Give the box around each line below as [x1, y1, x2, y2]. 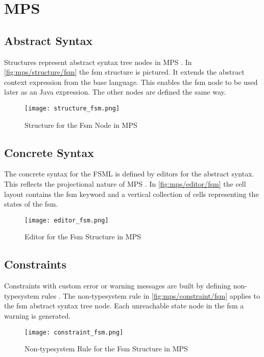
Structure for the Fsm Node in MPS [25, 119, 137, 130]
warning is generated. [4, 310, 71, 321]
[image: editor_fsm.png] [25, 216, 109, 224]
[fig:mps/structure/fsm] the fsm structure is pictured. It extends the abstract [4, 66, 245, 77]
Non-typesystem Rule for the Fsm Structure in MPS [25, 343, 188, 354]
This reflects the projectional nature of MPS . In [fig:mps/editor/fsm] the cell [4, 178, 246, 189]
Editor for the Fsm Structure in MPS [25, 231, 141, 242]
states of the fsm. [4, 198, 58, 209]
